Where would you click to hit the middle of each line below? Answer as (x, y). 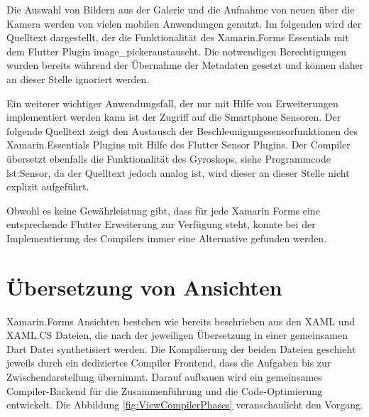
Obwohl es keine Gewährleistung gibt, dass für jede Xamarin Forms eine (163, 210)
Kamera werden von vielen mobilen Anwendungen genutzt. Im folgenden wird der (184, 23)
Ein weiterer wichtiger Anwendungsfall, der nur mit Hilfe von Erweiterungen (172, 103)
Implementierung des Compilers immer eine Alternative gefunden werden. (167, 238)
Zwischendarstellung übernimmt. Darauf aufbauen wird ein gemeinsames (164, 377)
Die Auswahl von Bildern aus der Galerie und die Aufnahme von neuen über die (181, 9)
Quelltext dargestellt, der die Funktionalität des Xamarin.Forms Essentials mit (178, 37)
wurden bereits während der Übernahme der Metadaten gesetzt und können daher (185, 65)
